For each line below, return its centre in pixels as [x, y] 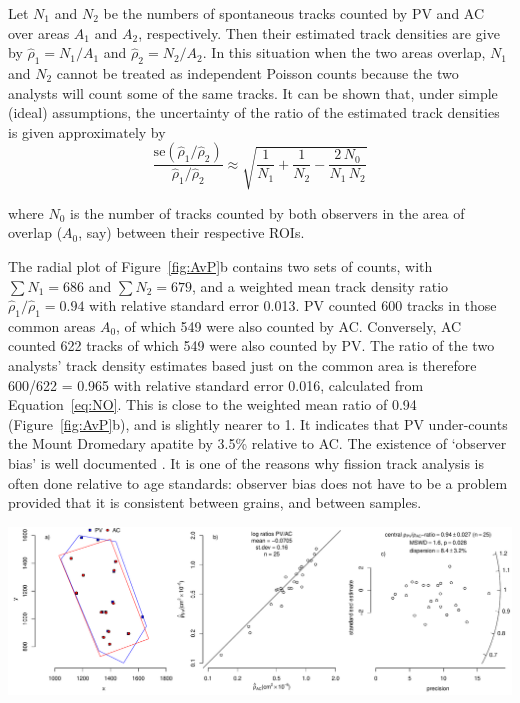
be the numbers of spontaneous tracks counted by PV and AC [294, 13]
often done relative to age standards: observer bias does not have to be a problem [258, 482]
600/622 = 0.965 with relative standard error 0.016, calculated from [216, 384]
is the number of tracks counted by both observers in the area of [267, 212]
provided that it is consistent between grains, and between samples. [215, 502]
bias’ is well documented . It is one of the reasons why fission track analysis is [246, 463]
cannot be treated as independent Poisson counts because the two [257, 72]
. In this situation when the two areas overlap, [344, 52]
